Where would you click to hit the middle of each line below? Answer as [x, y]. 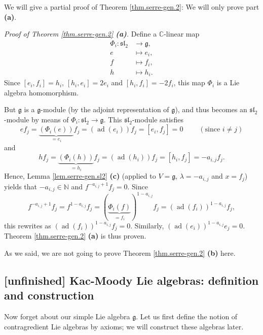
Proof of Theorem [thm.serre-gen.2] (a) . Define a [81, 34]
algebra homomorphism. [42, 92]
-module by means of [36, 119]
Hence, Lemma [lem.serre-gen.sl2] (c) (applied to [80, 176]
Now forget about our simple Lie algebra [67, 316]
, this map [189, 82]
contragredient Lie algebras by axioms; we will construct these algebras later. [124, 326]
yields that [21, 186]
